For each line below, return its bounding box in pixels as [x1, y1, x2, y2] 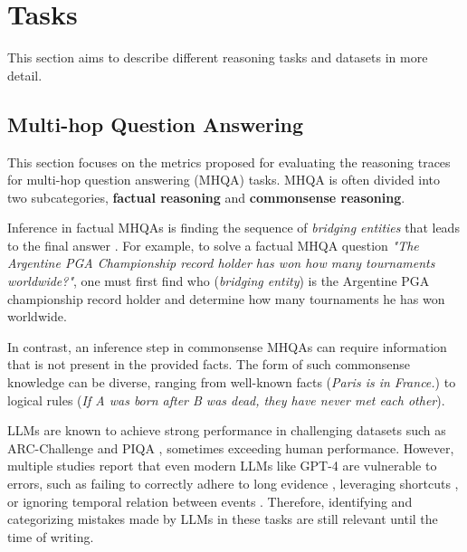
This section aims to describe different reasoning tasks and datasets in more [7, 48, 428, 67]
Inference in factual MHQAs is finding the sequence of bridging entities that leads [7, 218, 460, 237]
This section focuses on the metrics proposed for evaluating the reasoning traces [7, 152, 451, 171]
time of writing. [7, 527, 94, 546]
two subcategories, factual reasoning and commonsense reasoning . [7, 187, 405, 206]
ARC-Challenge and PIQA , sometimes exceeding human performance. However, [7, 438, 454, 457]
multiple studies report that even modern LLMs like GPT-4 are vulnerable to [7, 456, 437, 475]
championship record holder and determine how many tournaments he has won [7, 289, 445, 308]
